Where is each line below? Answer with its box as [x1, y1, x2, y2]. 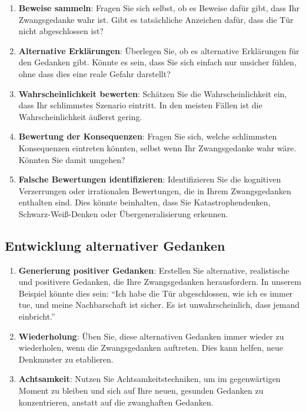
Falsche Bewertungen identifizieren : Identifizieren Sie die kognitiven [18, 173, 281, 185]
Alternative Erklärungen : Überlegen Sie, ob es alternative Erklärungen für [18, 44, 300, 57]
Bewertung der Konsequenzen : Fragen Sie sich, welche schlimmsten [18, 130, 277, 142]
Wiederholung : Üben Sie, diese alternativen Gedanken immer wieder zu [18, 330, 284, 342]
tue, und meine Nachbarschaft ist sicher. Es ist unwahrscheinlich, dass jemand [18, 298, 300, 311]
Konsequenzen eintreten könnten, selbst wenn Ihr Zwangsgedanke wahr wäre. [18, 141, 297, 154]
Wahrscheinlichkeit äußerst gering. [18, 110, 142, 122]
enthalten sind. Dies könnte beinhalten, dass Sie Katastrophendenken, [18, 196, 271, 208]
